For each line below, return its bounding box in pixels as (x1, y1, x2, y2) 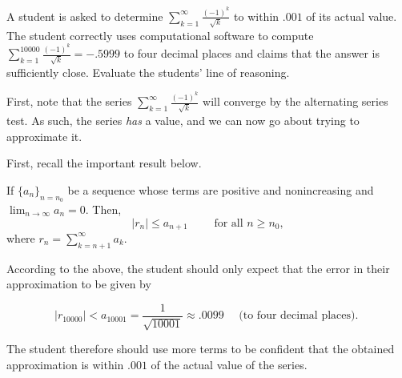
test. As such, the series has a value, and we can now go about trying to (6, 111, 360, 128)
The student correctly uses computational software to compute (6, 26, 314, 43)
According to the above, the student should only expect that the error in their (6, 259, 390, 276)
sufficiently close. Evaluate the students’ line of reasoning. (6, 63, 290, 80)
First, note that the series (6, 93, 132, 110)
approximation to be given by (6, 275, 151, 292)
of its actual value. (306, 7, 397, 24)
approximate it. (6, 127, 82, 144)
